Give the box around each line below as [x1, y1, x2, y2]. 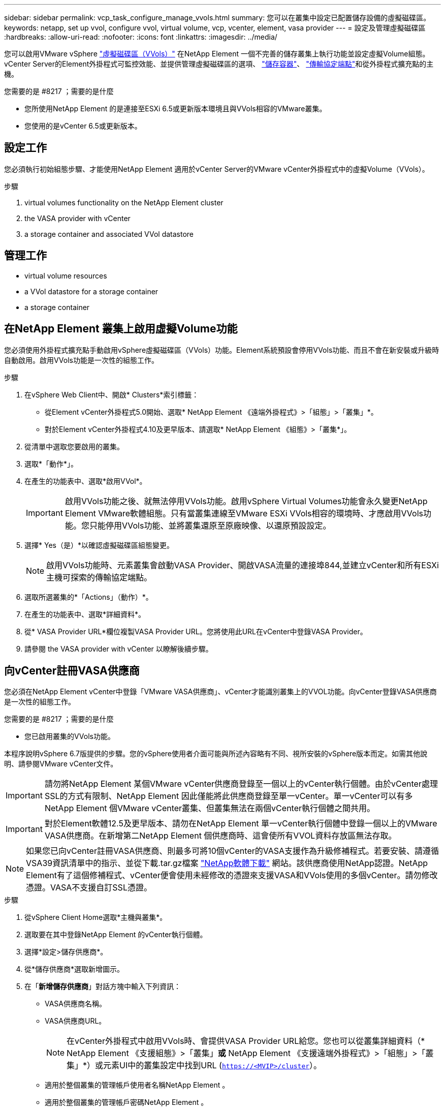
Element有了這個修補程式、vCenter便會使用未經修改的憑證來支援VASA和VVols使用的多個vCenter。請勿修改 [26, 870, 438, 881]
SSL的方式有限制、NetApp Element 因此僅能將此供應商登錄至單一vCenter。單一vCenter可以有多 [44, 791, 413, 801]
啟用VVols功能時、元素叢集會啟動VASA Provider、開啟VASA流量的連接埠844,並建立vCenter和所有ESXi [46, 560, 439, 570]
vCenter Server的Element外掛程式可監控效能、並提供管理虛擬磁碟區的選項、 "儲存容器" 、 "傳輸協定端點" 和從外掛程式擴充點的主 [4, 59, 434, 68]
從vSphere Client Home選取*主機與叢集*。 [24, 913, 167, 922]
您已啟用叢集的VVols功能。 [24, 732, 115, 741]
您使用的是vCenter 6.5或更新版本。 [24, 121, 142, 130]
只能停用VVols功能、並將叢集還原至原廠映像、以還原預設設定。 [89, 520, 331, 531]
